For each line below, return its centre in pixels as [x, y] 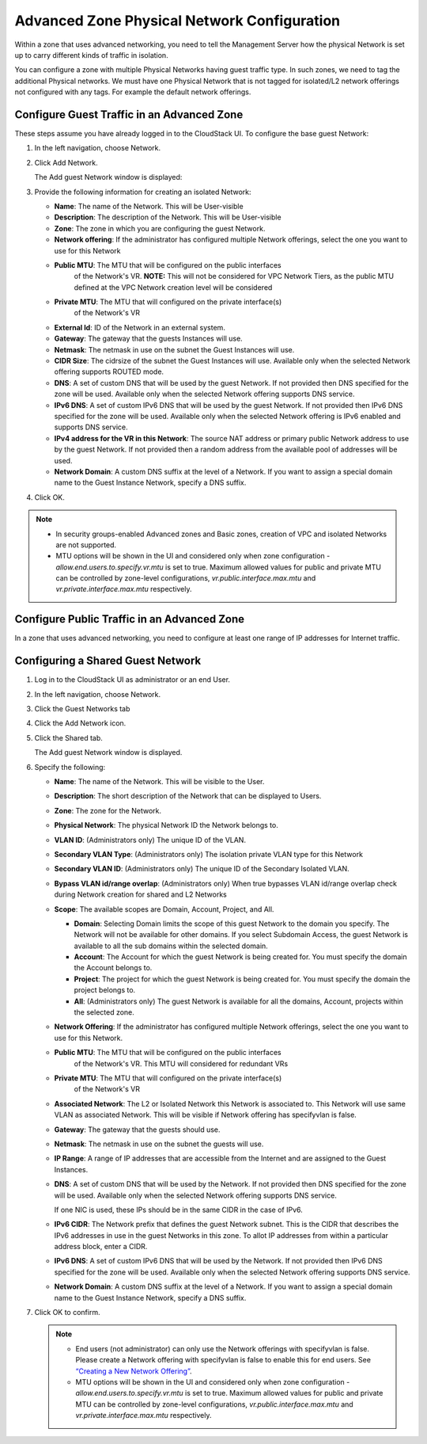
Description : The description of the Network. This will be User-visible [168, 217]
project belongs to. [105, 990]
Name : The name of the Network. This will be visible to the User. [159, 782]
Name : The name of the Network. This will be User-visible [149, 206]
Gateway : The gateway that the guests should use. [137, 1130]
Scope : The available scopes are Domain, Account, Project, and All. [164, 909]
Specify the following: [70, 767]
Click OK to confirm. [67, 1313]
